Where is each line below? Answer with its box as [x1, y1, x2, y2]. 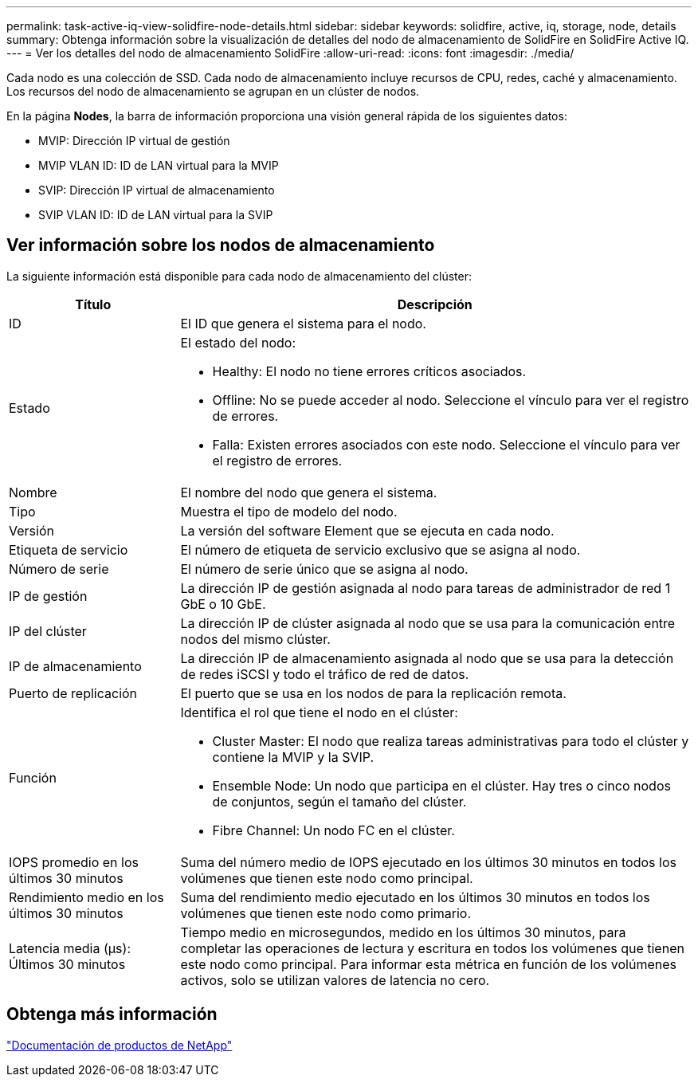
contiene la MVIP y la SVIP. [212, 748, 374, 765]
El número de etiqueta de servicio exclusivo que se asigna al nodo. [180, 541, 581, 558]
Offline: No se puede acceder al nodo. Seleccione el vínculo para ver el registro [212, 391, 689, 408]
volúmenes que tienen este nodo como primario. [180, 904, 472, 921]
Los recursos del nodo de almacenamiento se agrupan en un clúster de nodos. [6, 84, 420, 98]
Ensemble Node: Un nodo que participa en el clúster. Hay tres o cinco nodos [212, 777, 671, 794]
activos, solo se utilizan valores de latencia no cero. [180, 971, 490, 988]
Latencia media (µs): [9, 940, 131, 956]
